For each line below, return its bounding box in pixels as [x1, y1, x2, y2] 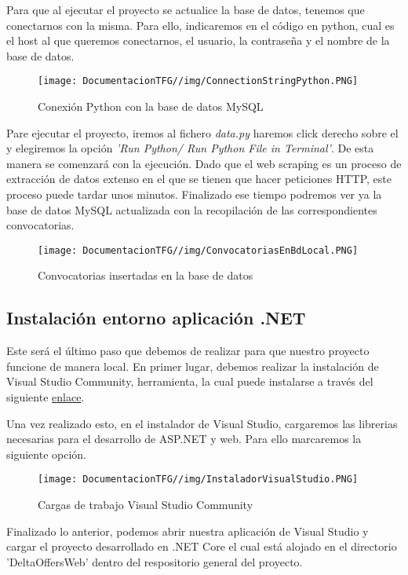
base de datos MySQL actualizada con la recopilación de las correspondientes [6, 201, 377, 218]
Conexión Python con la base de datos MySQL [38, 98, 264, 115]
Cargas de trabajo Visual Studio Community [38, 496, 253, 513]
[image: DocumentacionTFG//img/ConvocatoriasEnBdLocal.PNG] [38, 244, 359, 256]
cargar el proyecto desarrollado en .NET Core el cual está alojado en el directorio [6, 538, 397, 555]
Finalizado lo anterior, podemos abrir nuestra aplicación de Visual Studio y [6, 522, 369, 539]
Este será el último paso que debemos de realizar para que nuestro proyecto [6, 342, 370, 359]
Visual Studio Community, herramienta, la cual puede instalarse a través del [6, 373, 373, 390]
